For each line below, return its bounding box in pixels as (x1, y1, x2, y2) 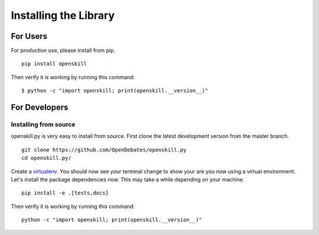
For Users (11, 31, 48, 41)
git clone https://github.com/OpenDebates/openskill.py (21, 146, 187, 153)
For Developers (11, 102, 69, 112)
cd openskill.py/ (21, 155, 71, 161)
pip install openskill (21, 61, 87, 67)
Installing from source (11, 121, 76, 129)
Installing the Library (11, 9, 115, 22)
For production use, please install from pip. (11, 47, 115, 54)
